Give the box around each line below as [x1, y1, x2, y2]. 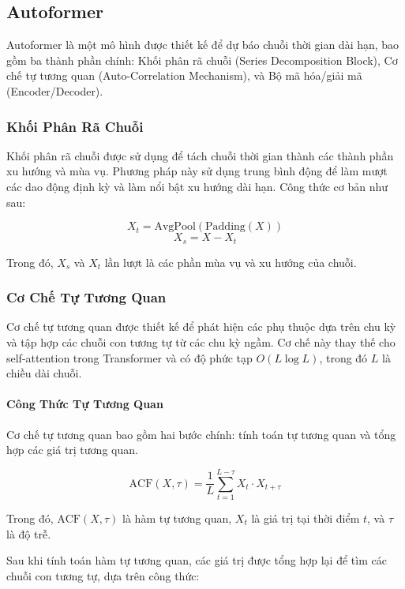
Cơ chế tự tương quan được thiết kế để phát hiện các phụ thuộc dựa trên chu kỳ [6, 318, 396, 335]
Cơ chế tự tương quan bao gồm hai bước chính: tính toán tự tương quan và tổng [6, 426, 396, 442]
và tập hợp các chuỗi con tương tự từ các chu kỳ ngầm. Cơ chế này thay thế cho [6, 334, 396, 351]
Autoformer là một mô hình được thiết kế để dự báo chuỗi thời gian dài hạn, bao [6, 36, 399, 53]
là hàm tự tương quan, [122, 509, 232, 526]
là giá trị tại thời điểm [251, 509, 360, 526]
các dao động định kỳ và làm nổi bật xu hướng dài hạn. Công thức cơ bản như [6, 178, 388, 194]
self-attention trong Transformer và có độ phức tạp [6, 349, 253, 366]
